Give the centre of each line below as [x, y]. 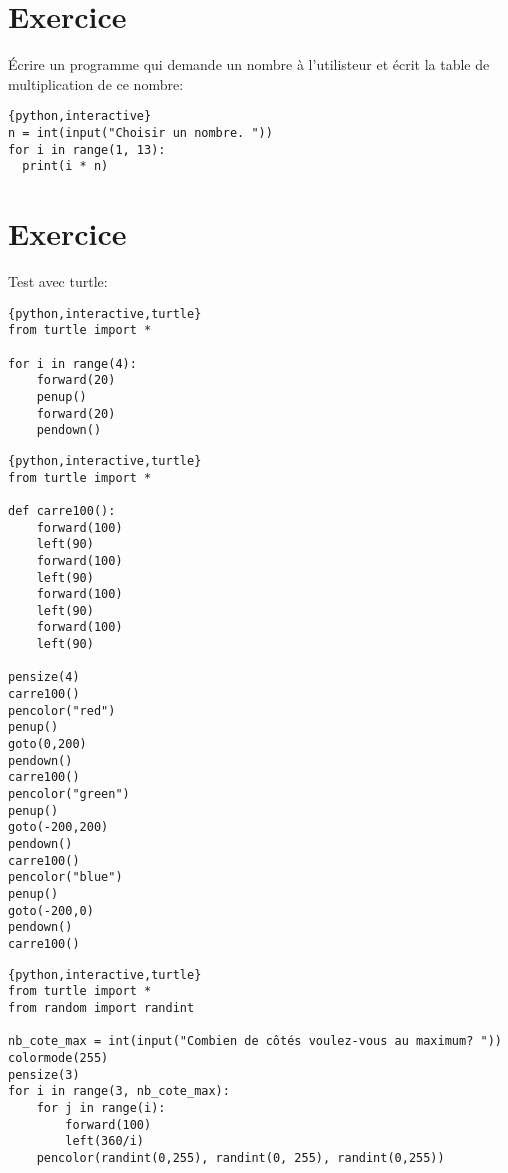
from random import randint [101, 1007]
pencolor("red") [62, 710]
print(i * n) [65, 166]
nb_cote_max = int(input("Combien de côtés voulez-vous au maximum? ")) [255, 1041]
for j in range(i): [101, 1107]
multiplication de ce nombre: [96, 83]
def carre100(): [62, 510]
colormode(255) [58, 1057]
